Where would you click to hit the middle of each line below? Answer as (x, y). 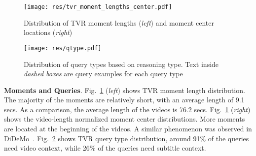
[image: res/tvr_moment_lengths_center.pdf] (98, 7)
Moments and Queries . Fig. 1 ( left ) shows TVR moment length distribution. (125, 90)
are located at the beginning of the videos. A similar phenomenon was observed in (128, 129)
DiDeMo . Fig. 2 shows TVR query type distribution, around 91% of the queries (127, 138)
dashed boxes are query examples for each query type (103, 74)
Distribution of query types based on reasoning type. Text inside (121, 64)
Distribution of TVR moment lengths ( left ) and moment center (119, 22)
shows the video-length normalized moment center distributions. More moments (125, 119)
